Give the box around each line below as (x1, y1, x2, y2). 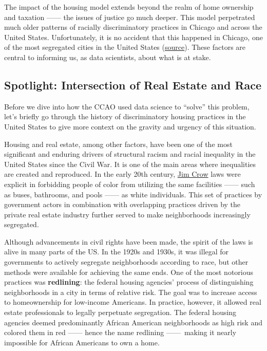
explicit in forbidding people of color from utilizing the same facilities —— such (4, 178, 255, 189)
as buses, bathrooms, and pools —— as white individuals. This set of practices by (4, 189, 262, 199)
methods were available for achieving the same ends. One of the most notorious (4, 266, 254, 277)
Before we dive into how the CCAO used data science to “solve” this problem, (4, 101, 250, 112)
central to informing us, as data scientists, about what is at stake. (4, 51, 211, 62)
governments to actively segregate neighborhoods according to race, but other (4, 256, 249, 267)
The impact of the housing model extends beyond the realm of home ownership (4, 2, 254, 12)
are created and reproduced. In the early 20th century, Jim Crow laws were (4, 169, 241, 179)
